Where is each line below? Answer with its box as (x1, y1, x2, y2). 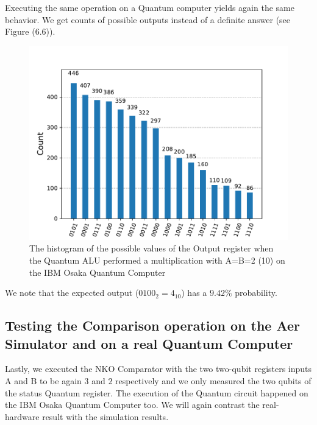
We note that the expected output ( (5, 286, 139, 299)
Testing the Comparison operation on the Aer (5, 316, 301, 335)
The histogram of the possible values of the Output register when (29, 242, 274, 255)
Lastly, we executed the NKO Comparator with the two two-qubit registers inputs (5, 362, 312, 375)
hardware (5, 410, 40, 423)
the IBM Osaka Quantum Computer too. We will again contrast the (5, 398, 260, 411)
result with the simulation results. (42, 410, 169, 423)
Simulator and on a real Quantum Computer (5, 334, 293, 353)
